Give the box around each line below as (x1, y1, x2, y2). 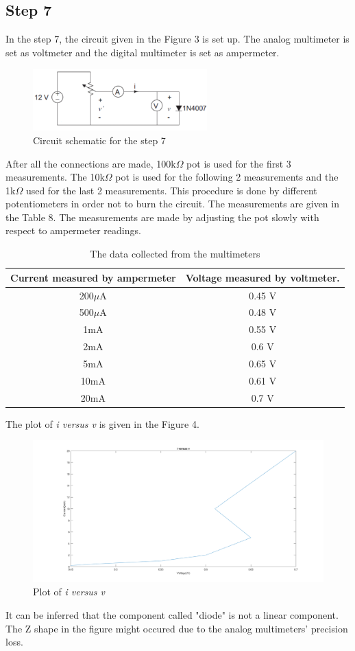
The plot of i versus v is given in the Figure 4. (5, 416, 199, 431)
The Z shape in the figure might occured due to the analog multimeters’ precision (5, 621, 348, 635)
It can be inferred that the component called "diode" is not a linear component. (5, 608, 339, 622)
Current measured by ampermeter (10, 270, 176, 284)
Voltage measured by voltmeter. (185, 270, 340, 284)
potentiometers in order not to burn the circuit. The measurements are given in (5, 196, 339, 211)
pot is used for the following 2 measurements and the (115, 170, 339, 184)
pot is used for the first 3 (186, 156, 291, 170)
